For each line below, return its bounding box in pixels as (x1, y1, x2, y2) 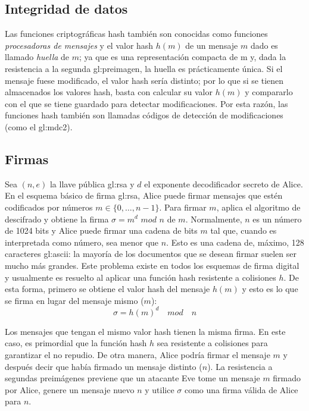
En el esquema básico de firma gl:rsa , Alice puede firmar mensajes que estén (5, 189, 283, 202)
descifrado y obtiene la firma (5, 212, 109, 225)
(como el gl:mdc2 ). (5, 120, 73, 133)
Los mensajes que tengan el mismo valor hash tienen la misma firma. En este (5, 325, 286, 337)
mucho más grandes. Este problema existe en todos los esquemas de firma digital (5, 259, 299, 271)
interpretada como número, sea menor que (5, 236, 159, 248)
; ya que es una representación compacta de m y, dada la (79, 51, 286, 63)
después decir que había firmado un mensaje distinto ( (5, 360, 202, 372)
